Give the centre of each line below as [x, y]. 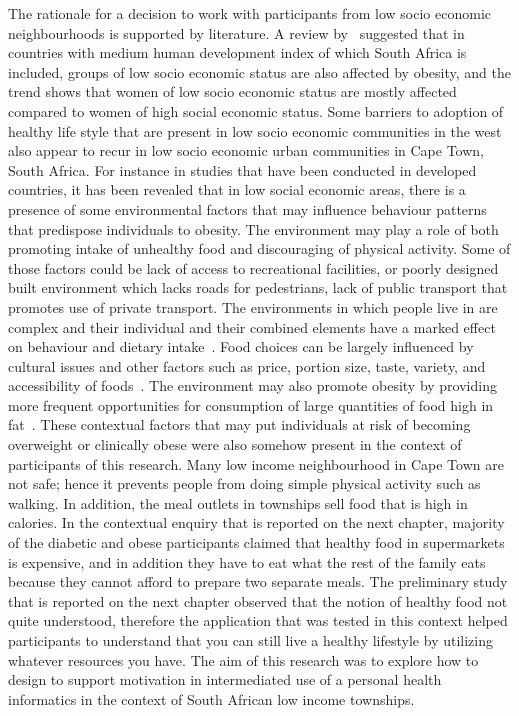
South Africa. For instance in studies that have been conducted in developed [242, 169]
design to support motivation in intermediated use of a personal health [225, 679]
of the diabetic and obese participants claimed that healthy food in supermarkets [256, 542]
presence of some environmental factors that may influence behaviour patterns [247, 208]
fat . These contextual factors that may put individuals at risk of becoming [239, 424]
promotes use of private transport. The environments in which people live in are [253, 306]
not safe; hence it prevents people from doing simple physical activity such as [244, 483]
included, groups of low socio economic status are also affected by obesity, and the [259, 71]
